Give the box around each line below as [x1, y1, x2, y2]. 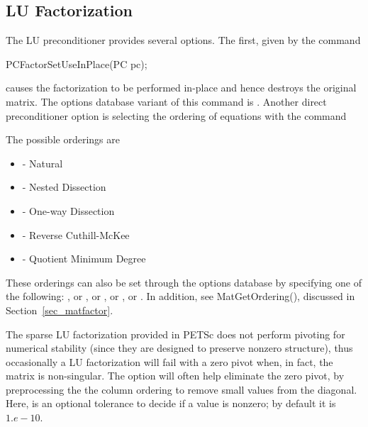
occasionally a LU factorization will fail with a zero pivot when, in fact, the [6, 354, 333, 369]
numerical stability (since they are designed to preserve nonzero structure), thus [6, 340, 353, 355]
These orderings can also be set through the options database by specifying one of [6, 274, 362, 289]
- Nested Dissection [22, 179, 106, 194]
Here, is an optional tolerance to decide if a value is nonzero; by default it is [6, 396, 336, 411]
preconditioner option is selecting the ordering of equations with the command [6, 108, 347, 123]
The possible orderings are [6, 132, 120, 147]
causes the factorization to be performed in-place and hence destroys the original [6, 80, 357, 95]
